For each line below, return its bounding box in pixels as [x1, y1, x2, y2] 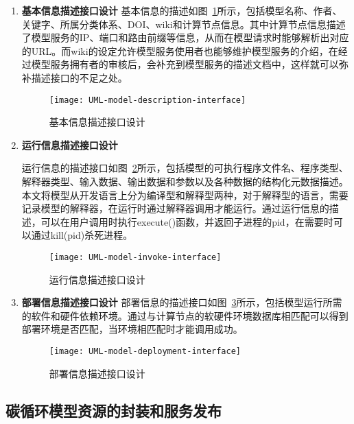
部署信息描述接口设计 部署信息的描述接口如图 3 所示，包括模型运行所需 [21, 295, 342, 309]
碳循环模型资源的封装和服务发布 [5, 399, 222, 421]
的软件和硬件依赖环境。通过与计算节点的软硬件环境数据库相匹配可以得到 [21, 308, 349, 322]
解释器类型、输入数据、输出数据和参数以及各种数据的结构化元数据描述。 [21, 174, 349, 188]
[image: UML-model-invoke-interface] [49, 252, 222, 262]
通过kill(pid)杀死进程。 [31, 228, 133, 242]
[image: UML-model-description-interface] [49, 95, 246, 105]
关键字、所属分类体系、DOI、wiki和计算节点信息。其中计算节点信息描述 [21, 16, 346, 31]
